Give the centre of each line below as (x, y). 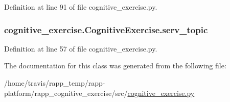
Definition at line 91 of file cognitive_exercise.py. (81, 7)
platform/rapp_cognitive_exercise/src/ (66, 93)
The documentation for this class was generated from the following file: (115, 66)
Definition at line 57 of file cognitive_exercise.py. (81, 48)
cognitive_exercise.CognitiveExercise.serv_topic (106, 29)
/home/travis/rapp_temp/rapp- (55, 83)
